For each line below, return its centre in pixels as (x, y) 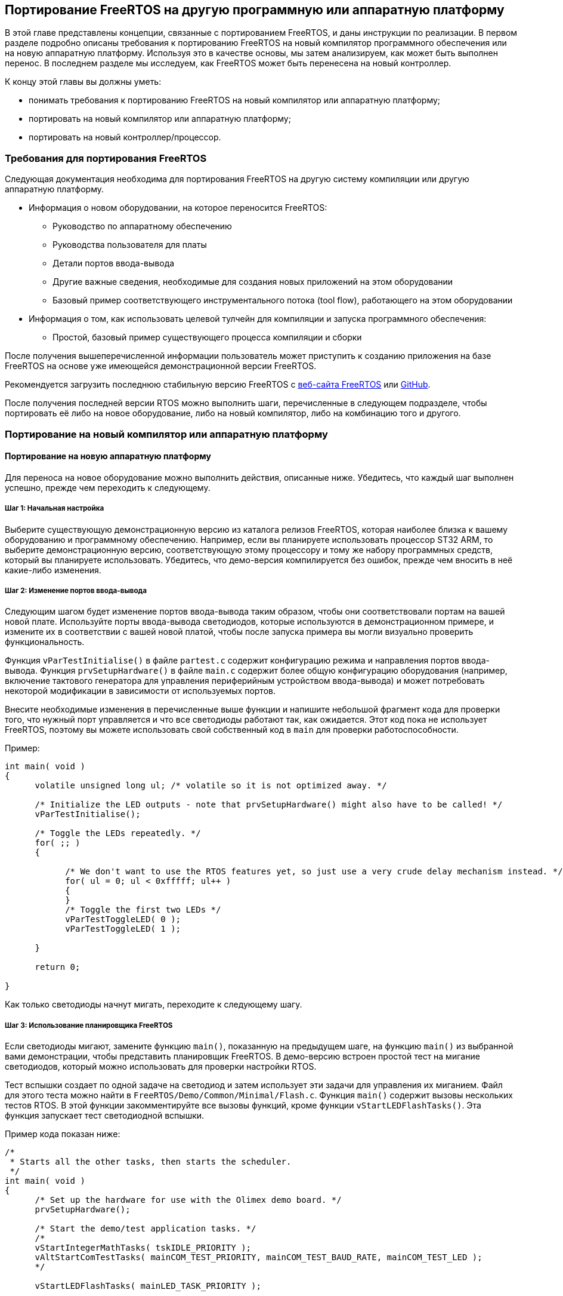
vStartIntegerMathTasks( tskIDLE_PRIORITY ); (143, 1248)
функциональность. (45, 642)
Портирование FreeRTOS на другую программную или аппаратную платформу (255, 10)
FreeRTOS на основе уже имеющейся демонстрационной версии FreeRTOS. (161, 366)
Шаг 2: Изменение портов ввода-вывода (76, 590)
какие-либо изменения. (53, 570)
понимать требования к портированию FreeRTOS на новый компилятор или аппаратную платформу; (235, 100)
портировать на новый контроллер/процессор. (125, 137)
